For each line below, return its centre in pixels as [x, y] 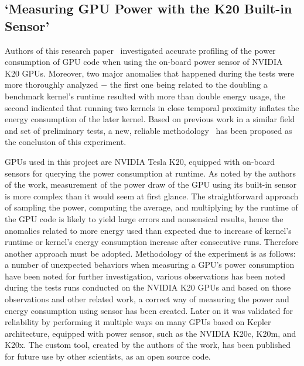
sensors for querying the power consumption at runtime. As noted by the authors [150, 173]
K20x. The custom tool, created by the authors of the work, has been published [148, 345]
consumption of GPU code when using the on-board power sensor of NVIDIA [144, 62]
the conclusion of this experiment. [66, 142]
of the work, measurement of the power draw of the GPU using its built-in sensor [151, 184]
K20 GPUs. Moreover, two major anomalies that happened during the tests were [150, 73]
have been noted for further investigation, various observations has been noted [145, 276]
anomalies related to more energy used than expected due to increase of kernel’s [148, 230]
